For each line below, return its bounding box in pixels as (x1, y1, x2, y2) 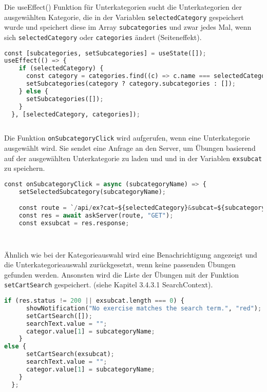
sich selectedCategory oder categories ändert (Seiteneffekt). (4, 31, 202, 42)
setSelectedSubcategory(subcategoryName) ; (18, 188, 166, 195)
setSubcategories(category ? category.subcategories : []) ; (26, 80, 236, 88)
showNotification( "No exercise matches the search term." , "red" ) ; (26, 304, 262, 312)
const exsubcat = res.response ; (18, 219, 129, 227)
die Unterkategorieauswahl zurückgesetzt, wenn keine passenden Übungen (4, 259, 236, 270)
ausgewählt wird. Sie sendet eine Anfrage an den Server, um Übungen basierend (4, 142, 256, 153)
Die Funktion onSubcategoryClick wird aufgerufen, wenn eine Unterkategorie (4, 132, 250, 143)
